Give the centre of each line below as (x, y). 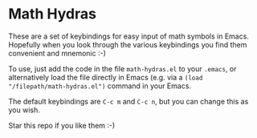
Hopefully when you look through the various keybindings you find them (128, 44)
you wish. (24, 110)
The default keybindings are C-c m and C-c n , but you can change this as (128, 101)
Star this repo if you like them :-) (62, 125)
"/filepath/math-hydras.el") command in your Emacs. (100, 86)
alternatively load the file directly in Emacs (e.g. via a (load (106, 77)
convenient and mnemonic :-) (57, 53)
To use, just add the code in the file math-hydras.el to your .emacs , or (122, 68)
